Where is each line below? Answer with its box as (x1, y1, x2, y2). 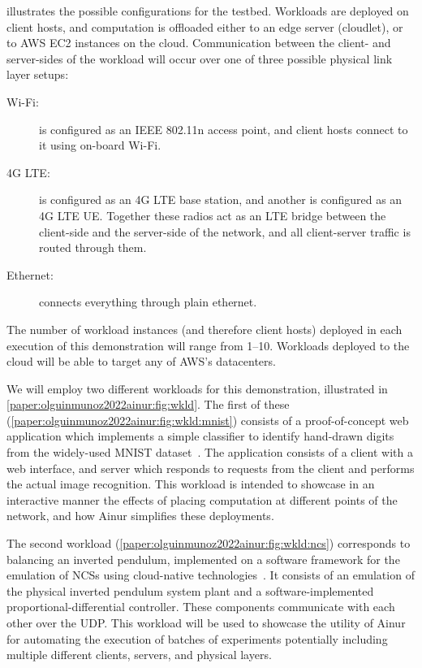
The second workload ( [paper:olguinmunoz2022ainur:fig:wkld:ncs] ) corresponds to (6, 535, 411, 552)
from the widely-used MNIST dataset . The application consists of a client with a (6, 444, 413, 461)
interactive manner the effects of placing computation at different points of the (6, 491, 398, 508)
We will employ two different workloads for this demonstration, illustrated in (6, 380, 388, 397)
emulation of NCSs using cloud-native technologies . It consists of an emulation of (6, 566, 415, 583)
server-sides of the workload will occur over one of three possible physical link (6, 50, 393, 67)
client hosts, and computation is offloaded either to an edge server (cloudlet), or (6, 18, 403, 35)
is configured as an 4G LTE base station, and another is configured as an (39, 191, 403, 208)
